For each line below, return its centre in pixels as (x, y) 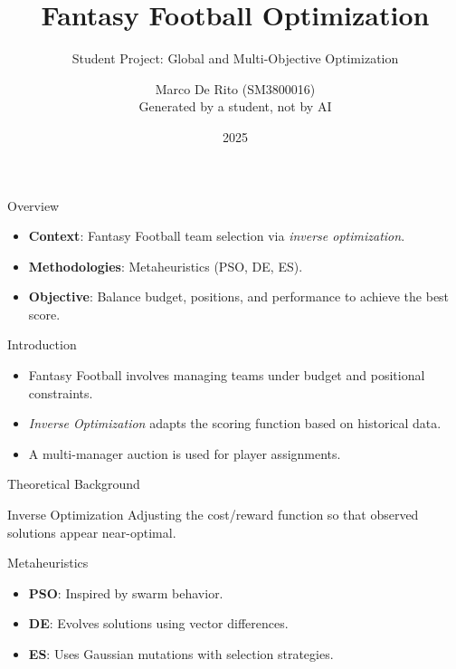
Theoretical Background (74, 484)
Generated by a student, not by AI (235, 106)
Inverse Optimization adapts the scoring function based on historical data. (235, 423)
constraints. (61, 392)
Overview (33, 205)
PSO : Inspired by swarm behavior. (126, 593)
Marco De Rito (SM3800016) (235, 88)
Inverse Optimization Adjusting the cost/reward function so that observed (213, 515)
